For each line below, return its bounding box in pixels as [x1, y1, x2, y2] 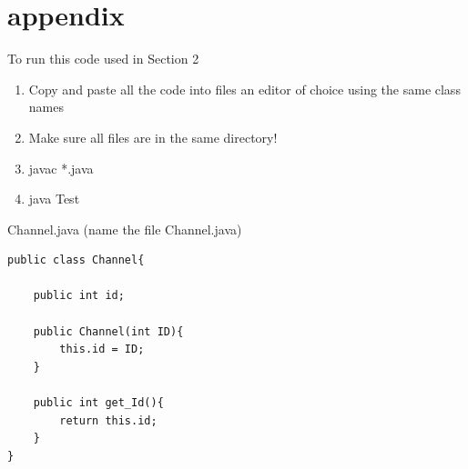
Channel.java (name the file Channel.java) [7, 219, 242, 238]
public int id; [33, 289, 125, 303]
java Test [28, 189, 80, 208]
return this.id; [59, 414, 158, 427]
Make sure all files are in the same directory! [28, 127, 278, 146]
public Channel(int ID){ [33, 324, 184, 338]
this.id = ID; [59, 343, 145, 356]
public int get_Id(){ [33, 396, 164, 410]
